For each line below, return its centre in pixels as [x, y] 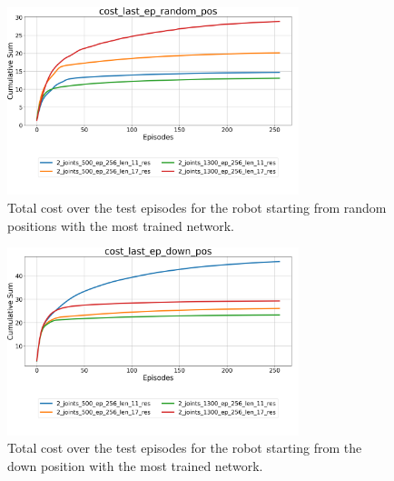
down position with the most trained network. [135, 465]
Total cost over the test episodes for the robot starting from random [197, 208]
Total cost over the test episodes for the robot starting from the [185, 448]
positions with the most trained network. [121, 225]
